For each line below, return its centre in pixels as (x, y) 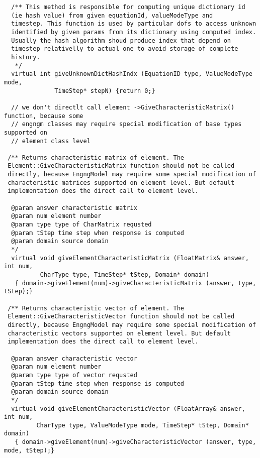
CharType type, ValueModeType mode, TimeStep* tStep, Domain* (143, 425)
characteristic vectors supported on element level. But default (119, 333)
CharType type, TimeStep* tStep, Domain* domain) (125, 275)
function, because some (44, 116)
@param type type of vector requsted (74, 375)
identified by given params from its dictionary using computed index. (134, 32)
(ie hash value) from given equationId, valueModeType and (112, 15)
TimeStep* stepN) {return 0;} (105, 91)
